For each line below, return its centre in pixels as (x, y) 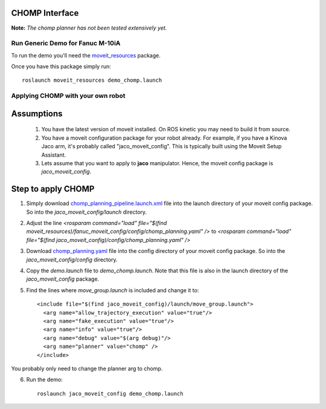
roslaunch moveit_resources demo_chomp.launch (92, 80)
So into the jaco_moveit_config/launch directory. (87, 212)
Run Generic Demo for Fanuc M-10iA (66, 44)
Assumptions (37, 113)
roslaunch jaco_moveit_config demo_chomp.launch (110, 394)
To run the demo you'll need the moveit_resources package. (86, 55)
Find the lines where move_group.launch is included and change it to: (113, 290)
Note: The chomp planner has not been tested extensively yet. (89, 28)
